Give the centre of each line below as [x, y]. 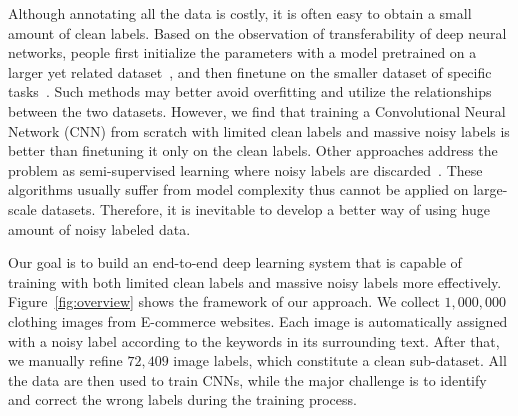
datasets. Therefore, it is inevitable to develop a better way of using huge [265, 208]
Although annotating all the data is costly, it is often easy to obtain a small [240, 13]
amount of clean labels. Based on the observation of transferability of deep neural [257, 32]
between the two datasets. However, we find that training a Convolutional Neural [257, 110]
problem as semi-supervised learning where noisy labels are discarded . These [245, 169]
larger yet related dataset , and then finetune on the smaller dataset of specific [250, 71]
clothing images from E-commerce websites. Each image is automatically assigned [258, 320]
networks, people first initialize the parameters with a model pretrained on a [242, 52]
